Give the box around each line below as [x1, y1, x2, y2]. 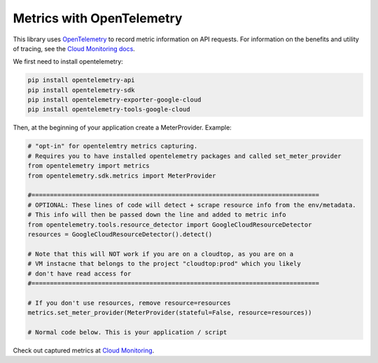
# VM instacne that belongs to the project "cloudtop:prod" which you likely [27, 259, 301, 268]
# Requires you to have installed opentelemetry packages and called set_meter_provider [27, 152, 342, 160]
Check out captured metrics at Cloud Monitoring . [13, 346, 155, 355]
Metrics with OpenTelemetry [13, 10, 183, 26]
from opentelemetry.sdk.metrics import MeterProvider [27, 171, 216, 180]
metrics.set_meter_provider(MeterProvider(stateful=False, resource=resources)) [27, 308, 312, 317]
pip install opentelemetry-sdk [27, 86, 136, 94]
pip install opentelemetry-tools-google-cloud [27, 106, 190, 113]
